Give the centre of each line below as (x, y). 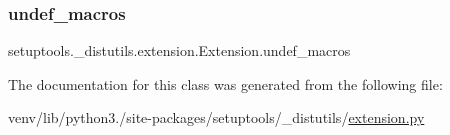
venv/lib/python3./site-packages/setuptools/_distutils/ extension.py (216, 117)
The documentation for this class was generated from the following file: (225, 83)
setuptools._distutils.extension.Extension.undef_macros (179, 50)
